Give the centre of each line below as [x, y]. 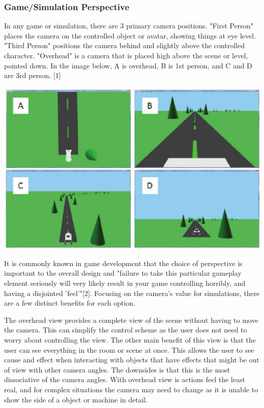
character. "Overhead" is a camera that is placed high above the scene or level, [126, 55]
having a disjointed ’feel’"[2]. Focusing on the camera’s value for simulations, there [132, 293]
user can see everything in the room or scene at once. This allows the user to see [129, 349]
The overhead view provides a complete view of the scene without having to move [131, 320]
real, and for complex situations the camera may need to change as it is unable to [131, 389]
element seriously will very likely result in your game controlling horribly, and [125, 283]
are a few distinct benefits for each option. [70, 303]
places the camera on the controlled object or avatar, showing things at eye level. [130, 35]
